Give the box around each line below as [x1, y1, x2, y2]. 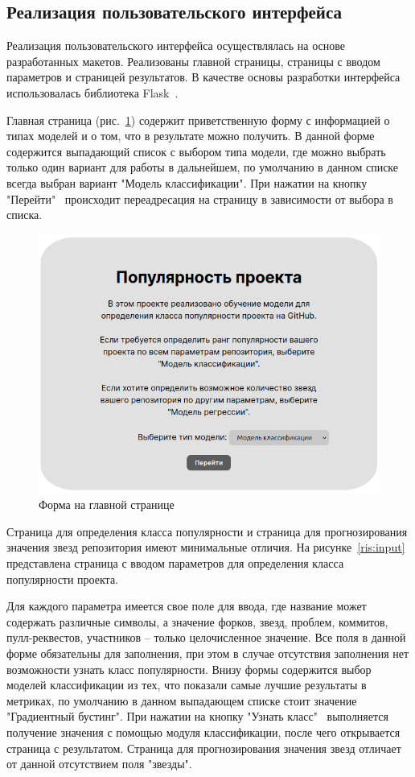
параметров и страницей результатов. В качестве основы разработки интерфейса [6, 68, 401, 85]
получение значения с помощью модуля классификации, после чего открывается [6, 723, 401, 740]
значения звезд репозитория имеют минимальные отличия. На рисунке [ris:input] [6, 539, 405, 556]
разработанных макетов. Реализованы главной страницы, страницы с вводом [6, 52, 380, 69]
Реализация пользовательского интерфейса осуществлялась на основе [6, 37, 345, 54]
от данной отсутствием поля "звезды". [6, 755, 192, 772]
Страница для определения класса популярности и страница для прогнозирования [6, 523, 408, 539]
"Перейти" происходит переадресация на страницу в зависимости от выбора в [6, 190, 393, 207]
